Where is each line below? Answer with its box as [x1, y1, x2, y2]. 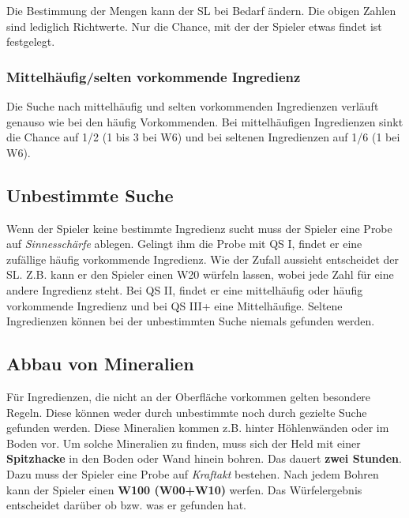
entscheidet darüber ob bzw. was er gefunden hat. [6, 497, 246, 513]
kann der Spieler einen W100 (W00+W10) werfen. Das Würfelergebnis [6, 481, 362, 497]
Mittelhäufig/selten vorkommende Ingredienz [6, 66, 301, 86]
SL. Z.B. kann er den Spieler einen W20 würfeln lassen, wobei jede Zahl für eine [6, 266, 394, 283]
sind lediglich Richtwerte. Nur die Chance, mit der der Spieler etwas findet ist [6, 17, 382, 34]
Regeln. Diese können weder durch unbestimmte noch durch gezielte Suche [6, 404, 367, 420]
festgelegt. [6, 33, 55, 50]
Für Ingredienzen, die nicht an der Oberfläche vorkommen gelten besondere [6, 388, 371, 404]
